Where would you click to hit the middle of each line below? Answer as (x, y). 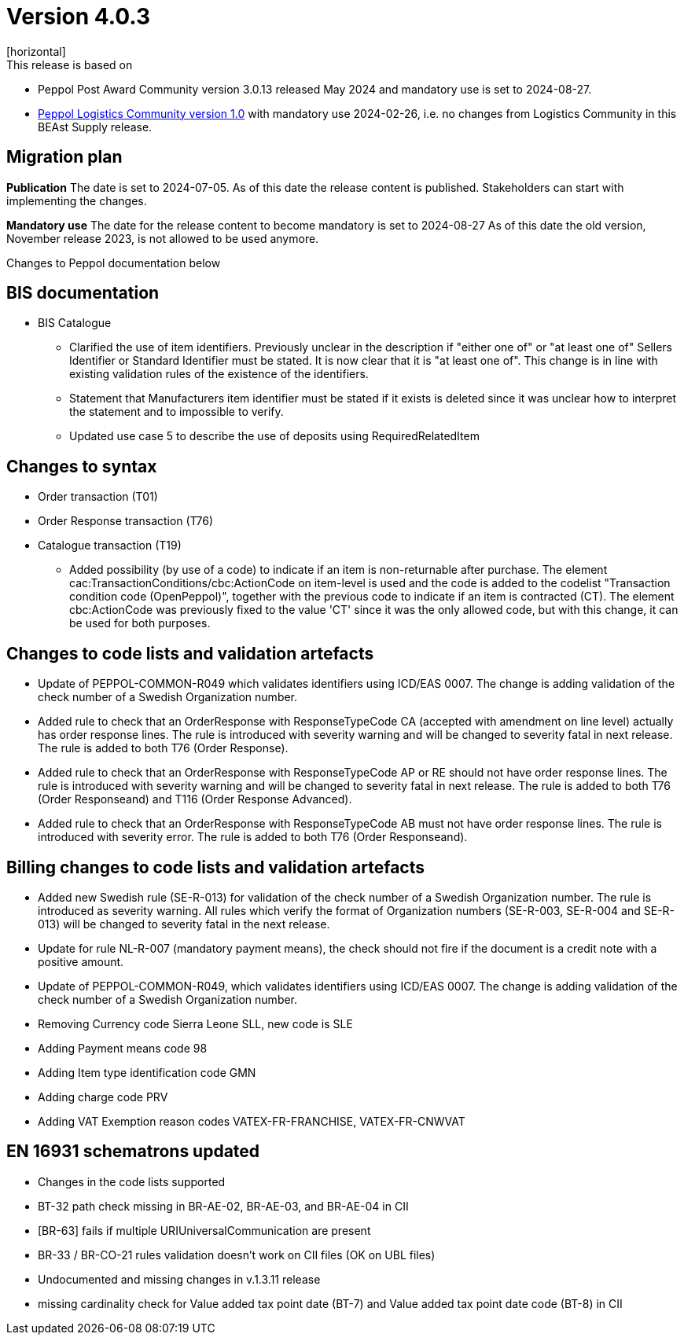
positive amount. (81, 961)
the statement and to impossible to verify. (177, 412)
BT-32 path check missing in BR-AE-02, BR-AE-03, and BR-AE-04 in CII (223, 1206)
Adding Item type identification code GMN (147, 1072)
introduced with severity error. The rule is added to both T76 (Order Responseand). (253, 837)
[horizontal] (36, 51)
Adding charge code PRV (103, 1097)
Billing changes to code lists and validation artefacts (216, 867)
